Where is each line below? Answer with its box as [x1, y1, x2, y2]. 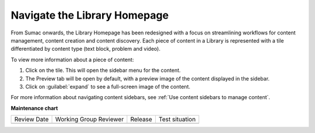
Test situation [158, 116, 196, 124]
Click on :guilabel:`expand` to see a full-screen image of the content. [25, 83, 191, 90]
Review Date [14, 116, 49, 124]
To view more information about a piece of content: [10, 56, 134, 63]
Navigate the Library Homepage [10, 9, 169, 22]
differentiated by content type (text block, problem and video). [10, 45, 160, 52]
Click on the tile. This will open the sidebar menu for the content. [25, 67, 181, 74]
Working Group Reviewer [55, 116, 124, 124]
